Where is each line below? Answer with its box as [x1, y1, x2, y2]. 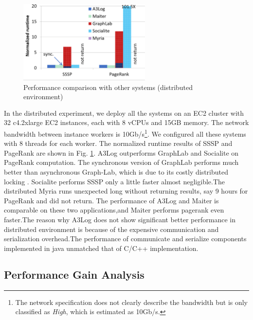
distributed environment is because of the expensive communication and [4, 224, 219, 234]
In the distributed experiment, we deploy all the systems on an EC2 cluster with [4, 107, 244, 118]
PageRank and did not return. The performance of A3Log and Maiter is [4, 195, 219, 205]
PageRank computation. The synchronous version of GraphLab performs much [4, 157, 239, 167]
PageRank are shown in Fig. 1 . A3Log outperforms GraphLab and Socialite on [4, 147, 239, 158]
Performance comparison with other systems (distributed [23, 82, 193, 92]
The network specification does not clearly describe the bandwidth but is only [15, 297, 248, 307]
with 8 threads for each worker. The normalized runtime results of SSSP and [4, 138, 233, 148]
